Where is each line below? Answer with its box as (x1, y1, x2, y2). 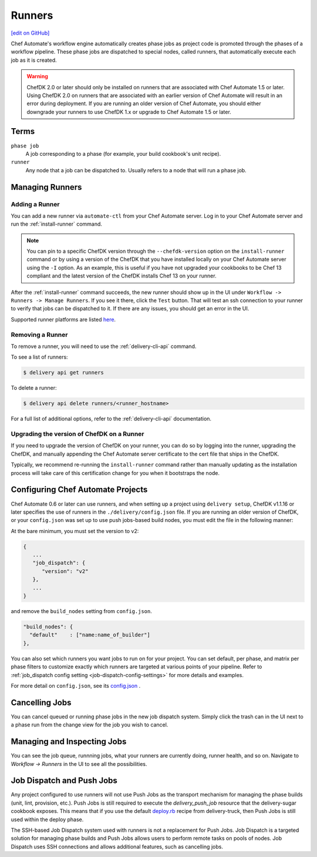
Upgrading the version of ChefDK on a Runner (11, 430, 144, 438)
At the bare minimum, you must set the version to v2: (11, 527, 139, 534)
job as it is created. (11, 56, 57, 63)
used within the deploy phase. (11, 816, 84, 823)
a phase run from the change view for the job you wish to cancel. (11, 721, 168, 728)
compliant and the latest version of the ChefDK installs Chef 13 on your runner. (26, 272, 217, 279)
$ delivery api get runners (23, 369, 104, 376)
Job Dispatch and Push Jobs (11, 776, 117, 786)
